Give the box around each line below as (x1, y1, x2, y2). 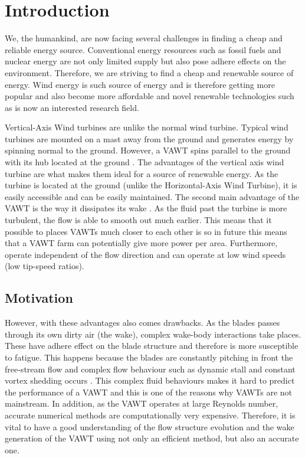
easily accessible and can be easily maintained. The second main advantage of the (5, 190, 300, 202)
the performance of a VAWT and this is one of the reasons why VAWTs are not (5, 385, 293, 398)
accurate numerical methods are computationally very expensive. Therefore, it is (5, 408, 296, 421)
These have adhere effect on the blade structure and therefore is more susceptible (5, 339, 299, 352)
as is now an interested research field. (5, 101, 139, 113)
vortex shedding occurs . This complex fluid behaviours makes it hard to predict (5, 374, 295, 387)
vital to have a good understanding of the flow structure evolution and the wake (5, 420, 294, 433)
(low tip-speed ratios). (5, 260, 84, 272)
